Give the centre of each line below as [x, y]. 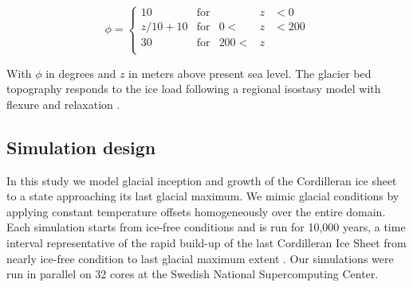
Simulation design [81, 147]
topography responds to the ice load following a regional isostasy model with [194, 89]
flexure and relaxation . [63, 104]
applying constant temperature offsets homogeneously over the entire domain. [196, 211]
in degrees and [81, 73]
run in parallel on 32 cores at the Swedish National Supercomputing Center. [193, 274]
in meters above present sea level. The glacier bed [250, 73]
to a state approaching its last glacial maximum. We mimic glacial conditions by [203, 196]
